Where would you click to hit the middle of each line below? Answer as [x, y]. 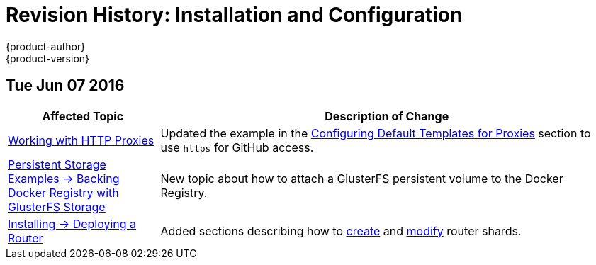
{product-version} [48, 58]
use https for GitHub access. [237, 147]
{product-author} [46, 46]
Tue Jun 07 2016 [65, 86]
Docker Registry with [63, 192]
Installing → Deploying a [72, 224]
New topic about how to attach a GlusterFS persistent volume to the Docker [362, 178]
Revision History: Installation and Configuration [234, 15]
